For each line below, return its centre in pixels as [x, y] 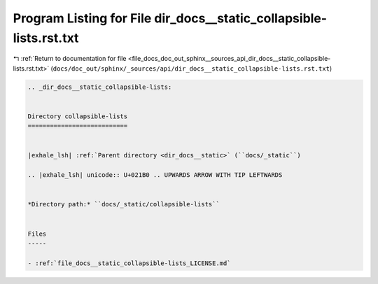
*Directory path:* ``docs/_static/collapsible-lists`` [124, 204]
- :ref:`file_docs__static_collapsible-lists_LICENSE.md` [129, 263]
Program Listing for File [82, 18]
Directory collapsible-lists [78, 116]
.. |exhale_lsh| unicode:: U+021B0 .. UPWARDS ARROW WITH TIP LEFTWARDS [155, 175]
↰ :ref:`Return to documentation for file [70, 59]
